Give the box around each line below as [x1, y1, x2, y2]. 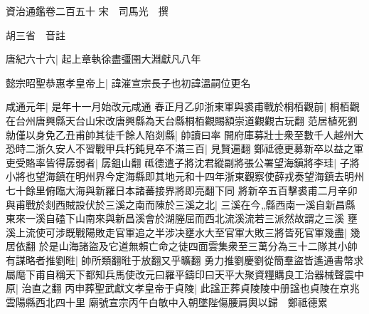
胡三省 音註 [6, 27, 65, 42]
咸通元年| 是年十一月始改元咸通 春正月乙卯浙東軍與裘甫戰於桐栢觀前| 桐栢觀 [6, 99, 360, 114]
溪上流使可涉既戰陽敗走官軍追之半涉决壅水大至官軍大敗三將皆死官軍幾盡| [6, 224, 347, 239]
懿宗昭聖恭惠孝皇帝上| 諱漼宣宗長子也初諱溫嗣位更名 [6, 75, 251, 90]
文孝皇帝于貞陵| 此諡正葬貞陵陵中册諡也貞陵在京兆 [124, 281, 360, 295]
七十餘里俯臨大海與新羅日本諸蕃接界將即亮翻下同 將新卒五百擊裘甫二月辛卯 [6, 182, 358, 197]
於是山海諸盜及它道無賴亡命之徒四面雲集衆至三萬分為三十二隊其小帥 [38, 239, 358, 253]
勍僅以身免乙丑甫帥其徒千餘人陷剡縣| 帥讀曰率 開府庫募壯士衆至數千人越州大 [6, 127, 364, 142]
